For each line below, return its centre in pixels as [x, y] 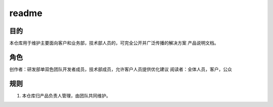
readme [26, 13]
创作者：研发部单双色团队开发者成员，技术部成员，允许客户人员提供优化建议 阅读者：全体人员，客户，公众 [121, 69]
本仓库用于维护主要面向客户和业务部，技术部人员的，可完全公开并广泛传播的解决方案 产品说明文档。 [114, 43]
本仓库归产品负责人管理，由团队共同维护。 [66, 95]
